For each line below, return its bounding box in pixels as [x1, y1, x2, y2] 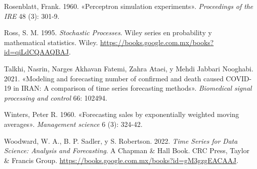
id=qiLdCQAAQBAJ [4, 47, 69, 57]
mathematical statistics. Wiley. [4, 37, 98, 47]
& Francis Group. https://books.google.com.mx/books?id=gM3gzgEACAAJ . [4, 155, 239, 165]
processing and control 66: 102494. [4, 92, 107, 103]
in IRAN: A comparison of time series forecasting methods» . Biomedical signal [13, 83, 252, 93]
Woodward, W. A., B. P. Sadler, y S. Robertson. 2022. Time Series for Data [4, 135, 238, 146]
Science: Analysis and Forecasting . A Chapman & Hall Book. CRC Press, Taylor [4, 145, 250, 156]
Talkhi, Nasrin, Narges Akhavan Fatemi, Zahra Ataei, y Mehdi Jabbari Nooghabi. [4, 63, 254, 73]
